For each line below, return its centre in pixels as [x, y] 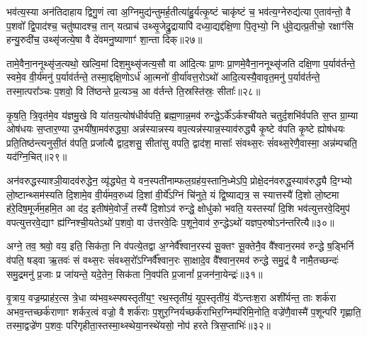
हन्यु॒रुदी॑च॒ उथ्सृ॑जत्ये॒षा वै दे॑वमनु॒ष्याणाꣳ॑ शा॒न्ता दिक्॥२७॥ [105, 39]
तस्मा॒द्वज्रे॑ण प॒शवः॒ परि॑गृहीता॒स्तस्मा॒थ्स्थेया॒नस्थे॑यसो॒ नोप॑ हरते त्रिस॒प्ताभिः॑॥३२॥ [139, 325]
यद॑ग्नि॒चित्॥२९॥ [37, 156]
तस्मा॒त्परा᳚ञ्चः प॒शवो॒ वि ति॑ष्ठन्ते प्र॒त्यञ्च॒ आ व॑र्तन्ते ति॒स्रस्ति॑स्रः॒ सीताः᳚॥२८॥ [134, 90]
